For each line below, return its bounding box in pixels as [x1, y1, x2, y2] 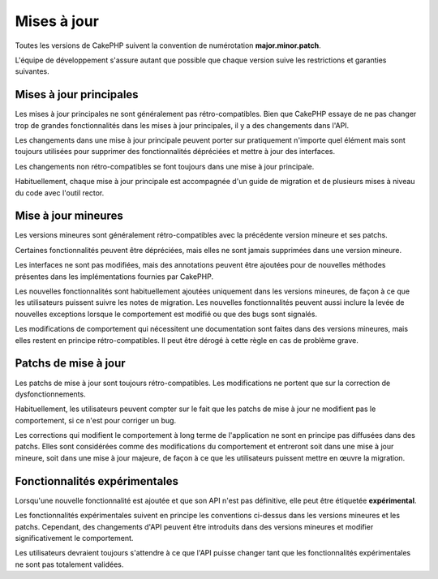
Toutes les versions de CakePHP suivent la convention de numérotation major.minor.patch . [15, 41, 322, 50]
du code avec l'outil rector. [15, 187, 105, 198]
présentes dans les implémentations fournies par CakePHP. [15, 272, 214, 281]
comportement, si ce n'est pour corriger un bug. [15, 415, 177, 425]
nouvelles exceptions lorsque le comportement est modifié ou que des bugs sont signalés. [15, 309, 318, 319]
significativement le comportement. [15, 533, 134, 543]
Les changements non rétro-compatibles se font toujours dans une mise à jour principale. [15, 161, 315, 171]
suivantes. [15, 66, 50, 76]
